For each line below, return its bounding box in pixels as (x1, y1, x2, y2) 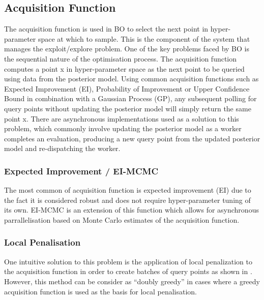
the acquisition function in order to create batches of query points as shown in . (4, 266, 252, 277)
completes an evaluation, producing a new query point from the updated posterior (4, 133, 260, 143)
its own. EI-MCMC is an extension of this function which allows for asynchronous (4, 204, 259, 215)
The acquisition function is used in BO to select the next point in (4, 23, 209, 34)
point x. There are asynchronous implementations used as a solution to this (4, 113, 239, 124)
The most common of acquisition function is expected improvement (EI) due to (4, 185, 251, 195)
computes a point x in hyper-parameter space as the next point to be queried (4, 63, 245, 74)
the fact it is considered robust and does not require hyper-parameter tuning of (4, 194, 251, 205)
